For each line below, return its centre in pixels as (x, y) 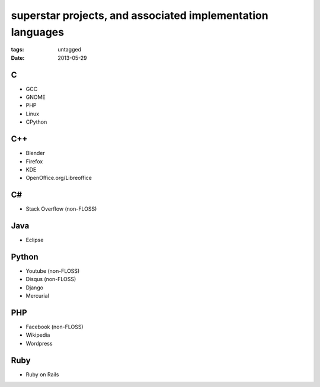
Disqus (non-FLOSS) (51, 279)
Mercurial (38, 296)
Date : (18, 58)
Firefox (34, 161)
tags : (17, 50)
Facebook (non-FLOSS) (55, 327)
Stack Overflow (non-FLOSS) (61, 209)
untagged (69, 50)
